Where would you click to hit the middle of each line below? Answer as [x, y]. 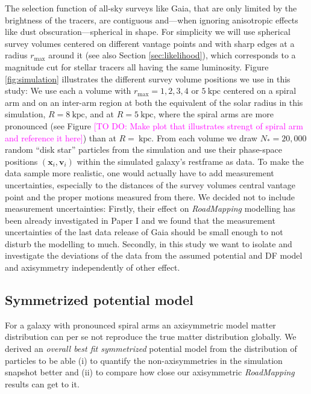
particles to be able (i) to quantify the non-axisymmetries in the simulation [144, 360]
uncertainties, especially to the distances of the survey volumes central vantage [150, 184]
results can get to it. [42, 383]
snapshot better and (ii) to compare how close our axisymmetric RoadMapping [150, 372]
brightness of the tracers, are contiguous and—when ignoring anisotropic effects [152, 20]
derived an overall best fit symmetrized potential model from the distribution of [151, 349]
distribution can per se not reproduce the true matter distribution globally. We [151, 337]
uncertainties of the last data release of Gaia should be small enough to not [144, 232]
